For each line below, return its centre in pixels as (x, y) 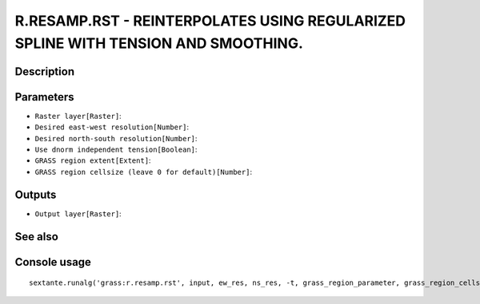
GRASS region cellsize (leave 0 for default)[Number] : (143, 172)
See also (37, 237)
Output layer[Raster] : (78, 213)
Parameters (44, 97)
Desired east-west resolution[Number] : (112, 127)
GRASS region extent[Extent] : (93, 160)
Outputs (36, 194)
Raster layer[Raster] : (78, 116)
